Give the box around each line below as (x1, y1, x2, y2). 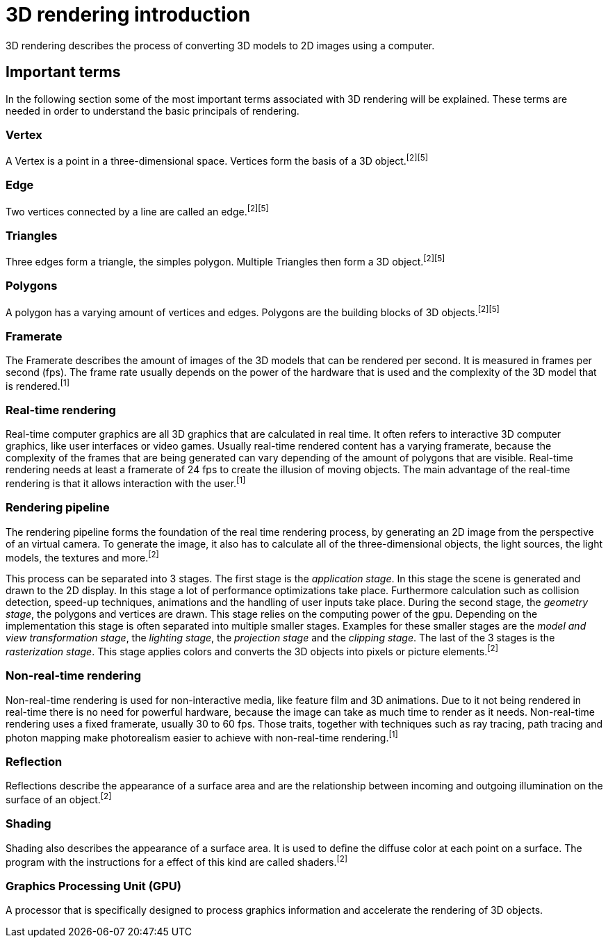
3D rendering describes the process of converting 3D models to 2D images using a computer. (6, 39, 435, 51)
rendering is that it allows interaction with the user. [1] (6, 475, 246, 490)
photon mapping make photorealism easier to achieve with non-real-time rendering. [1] (6, 729, 398, 744)
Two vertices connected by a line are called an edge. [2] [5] (6, 203, 269, 218)
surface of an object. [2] (6, 792, 112, 805)
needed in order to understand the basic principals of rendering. (6, 104, 299, 117)
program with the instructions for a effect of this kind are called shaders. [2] (6, 853, 348, 868)
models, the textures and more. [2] (6, 549, 159, 564)
